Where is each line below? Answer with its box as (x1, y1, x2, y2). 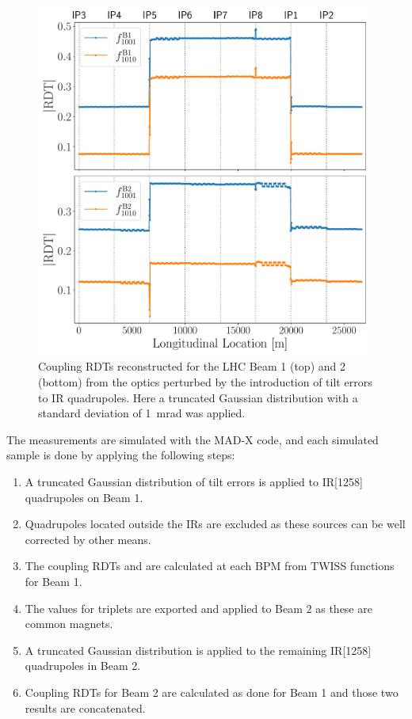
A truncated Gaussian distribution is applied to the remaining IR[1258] (25, 641, 372, 658)
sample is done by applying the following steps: (6, 447, 235, 463)
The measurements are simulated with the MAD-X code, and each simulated (6, 431, 379, 447)
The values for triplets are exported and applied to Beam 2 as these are (25, 599, 372, 616)
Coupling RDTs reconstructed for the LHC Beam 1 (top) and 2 (38, 358, 345, 375)
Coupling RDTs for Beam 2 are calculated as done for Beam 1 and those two (25, 683, 399, 700)
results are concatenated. (25, 699, 146, 716)
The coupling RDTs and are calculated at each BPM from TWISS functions (25, 557, 395, 574)
